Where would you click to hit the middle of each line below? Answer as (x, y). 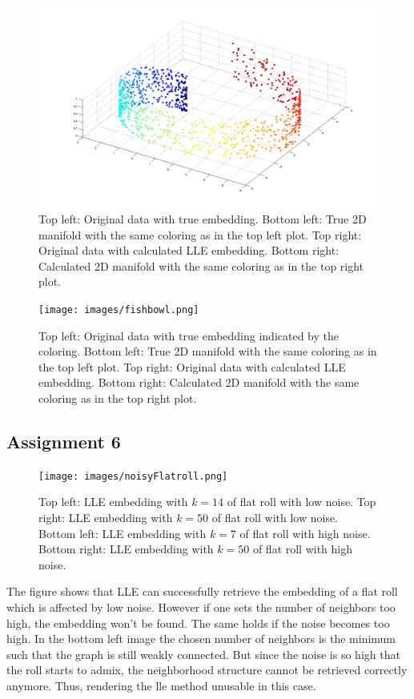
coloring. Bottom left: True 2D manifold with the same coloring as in (208, 351)
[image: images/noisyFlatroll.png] (133, 476)
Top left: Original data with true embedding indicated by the (189, 335)
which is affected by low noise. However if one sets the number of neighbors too (201, 607)
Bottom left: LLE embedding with (123, 533)
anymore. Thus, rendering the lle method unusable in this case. (161, 685)
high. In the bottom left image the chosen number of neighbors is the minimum (201, 639)
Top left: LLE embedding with (113, 502)
